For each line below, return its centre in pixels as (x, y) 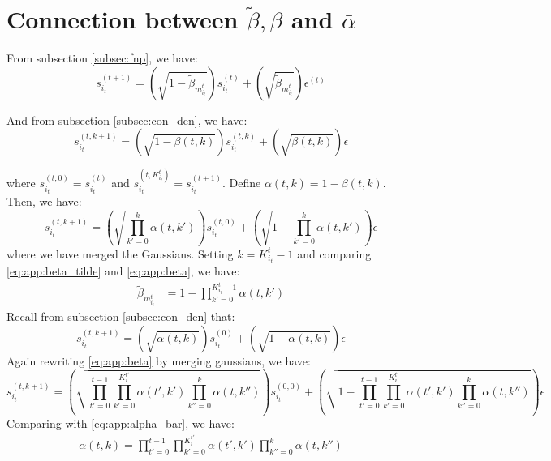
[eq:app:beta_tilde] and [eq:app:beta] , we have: (123, 271)
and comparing (334, 253)
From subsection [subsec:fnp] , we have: (102, 58)
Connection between (123, 19)
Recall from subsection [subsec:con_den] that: (121, 316)
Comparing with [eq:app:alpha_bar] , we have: (121, 423)
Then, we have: (44, 201)
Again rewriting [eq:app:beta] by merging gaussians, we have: (159, 360)
